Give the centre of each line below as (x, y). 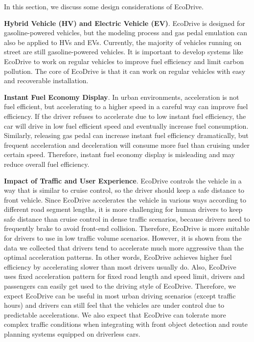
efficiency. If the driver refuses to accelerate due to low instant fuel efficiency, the (125, 116)
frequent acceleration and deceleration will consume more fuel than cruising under (127, 145)
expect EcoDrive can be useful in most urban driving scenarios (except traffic (120, 295)
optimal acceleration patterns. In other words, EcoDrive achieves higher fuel (118, 257)
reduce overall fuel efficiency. (47, 164)
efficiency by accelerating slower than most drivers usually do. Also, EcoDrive (120, 266)
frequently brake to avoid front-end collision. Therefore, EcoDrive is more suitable (127, 228)
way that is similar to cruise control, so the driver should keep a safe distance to (124, 190)
